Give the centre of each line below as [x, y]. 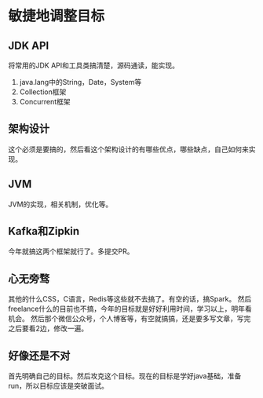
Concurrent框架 [45, 102]
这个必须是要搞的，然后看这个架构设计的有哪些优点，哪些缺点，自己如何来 [128, 149]
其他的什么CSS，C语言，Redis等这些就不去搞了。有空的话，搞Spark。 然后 [130, 299]
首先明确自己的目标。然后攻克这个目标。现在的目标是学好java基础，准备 [125, 376]
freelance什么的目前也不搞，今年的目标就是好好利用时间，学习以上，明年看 [130, 309]
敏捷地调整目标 [57, 16]
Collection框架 [43, 92]
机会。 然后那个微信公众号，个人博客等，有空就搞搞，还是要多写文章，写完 [130, 319]
